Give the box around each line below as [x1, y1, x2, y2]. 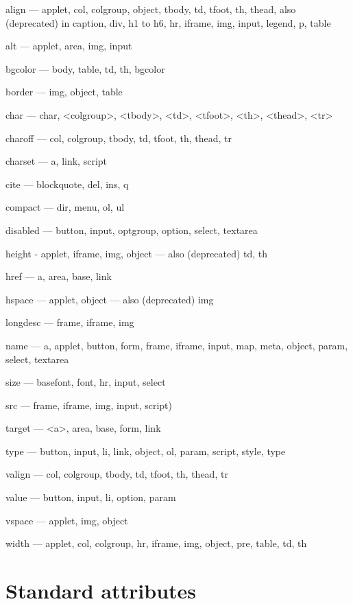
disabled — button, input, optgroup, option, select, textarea [5, 222, 258, 237]
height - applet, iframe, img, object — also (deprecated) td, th [5, 246, 268, 260]
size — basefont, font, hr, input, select [5, 375, 166, 389]
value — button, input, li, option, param [5, 490, 176, 504]
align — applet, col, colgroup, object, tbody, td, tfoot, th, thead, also [5, 2, 296, 16]
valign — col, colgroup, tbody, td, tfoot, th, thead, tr [5, 467, 228, 481]
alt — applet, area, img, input [5, 38, 132, 53]
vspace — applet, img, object [5, 513, 128, 527]
